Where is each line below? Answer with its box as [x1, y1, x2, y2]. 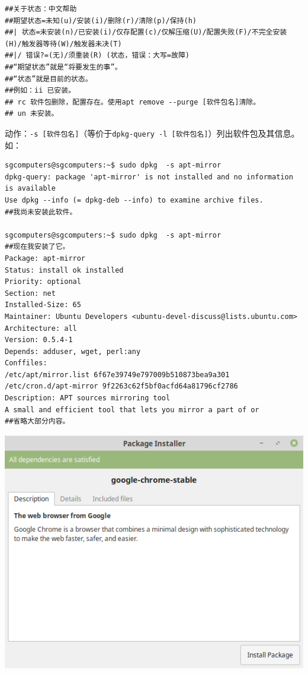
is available [5, 184, 56, 193]
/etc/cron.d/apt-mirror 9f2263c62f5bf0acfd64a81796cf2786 [5, 382, 238, 391]
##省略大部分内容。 [5, 417, 70, 426]
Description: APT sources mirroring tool [5, 394, 171, 403]
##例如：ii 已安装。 [5, 86, 76, 95]
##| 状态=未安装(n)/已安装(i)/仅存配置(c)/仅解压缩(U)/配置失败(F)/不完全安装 [5, 28, 287, 37]
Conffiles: [5, 359, 47, 368]
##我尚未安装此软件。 [5, 207, 77, 216]
